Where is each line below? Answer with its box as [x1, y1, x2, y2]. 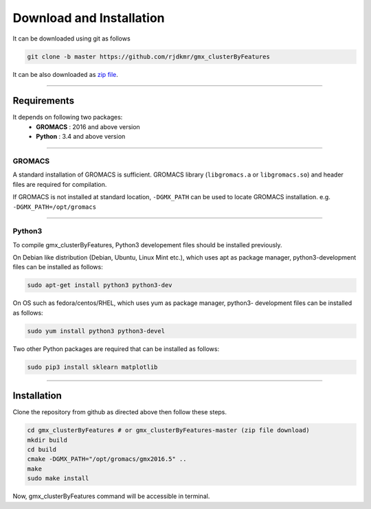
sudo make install [27, 475, 89, 482]
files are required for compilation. [12, 180, 107, 188]
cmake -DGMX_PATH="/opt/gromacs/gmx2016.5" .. [27, 455, 187, 463]
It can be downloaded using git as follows [12, 34, 131, 43]
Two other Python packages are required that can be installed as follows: [12, 344, 220, 353]
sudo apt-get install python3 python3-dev [27, 282, 172, 289]
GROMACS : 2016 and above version [36, 122, 140, 131]
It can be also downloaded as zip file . [12, 70, 118, 78]
